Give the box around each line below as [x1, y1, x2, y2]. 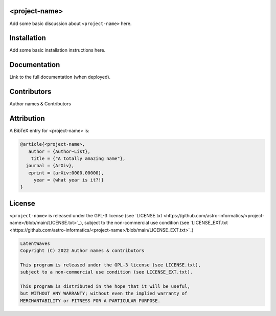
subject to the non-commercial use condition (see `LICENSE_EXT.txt [84, 220, 228, 226]
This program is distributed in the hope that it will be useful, [20, 284, 190, 289]
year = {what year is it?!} [33, 177, 104, 183]
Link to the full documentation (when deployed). [9, 74, 111, 80]
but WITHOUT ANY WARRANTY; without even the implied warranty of [20, 290, 188, 297]
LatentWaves [20, 240, 51, 246]
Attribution [9, 114, 45, 123]
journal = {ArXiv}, [26, 163, 75, 169]
